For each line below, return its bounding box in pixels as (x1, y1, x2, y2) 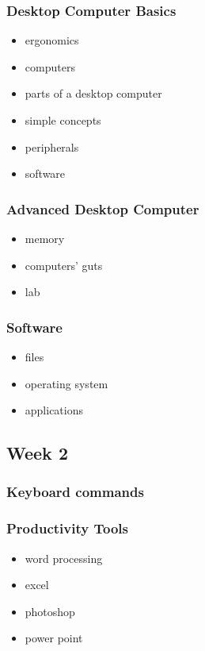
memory (25, 230, 65, 246)
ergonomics (25, 32, 79, 48)
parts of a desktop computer (25, 85, 162, 102)
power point (25, 630, 83, 646)
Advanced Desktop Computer (6, 198, 199, 218)
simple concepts (25, 112, 101, 128)
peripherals (25, 138, 79, 155)
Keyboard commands (6, 482, 144, 502)
